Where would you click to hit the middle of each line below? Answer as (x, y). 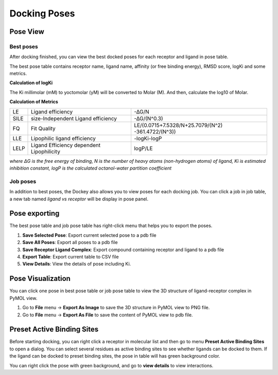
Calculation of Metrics (34, 102)
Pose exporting (34, 213)
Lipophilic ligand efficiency (64, 138)
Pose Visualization (40, 279)
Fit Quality (44, 128)
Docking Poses (42, 13)
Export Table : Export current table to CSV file (71, 257)
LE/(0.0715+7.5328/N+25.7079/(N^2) (178, 125)
